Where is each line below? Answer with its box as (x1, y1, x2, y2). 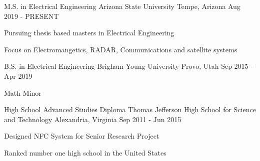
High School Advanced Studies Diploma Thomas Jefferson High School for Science (4, 104, 256, 115)
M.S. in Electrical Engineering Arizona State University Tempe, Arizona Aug (4, 1, 240, 11)
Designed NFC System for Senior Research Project (4, 131, 159, 141)
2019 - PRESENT (4, 10, 59, 21)
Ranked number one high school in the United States (4, 147, 166, 158)
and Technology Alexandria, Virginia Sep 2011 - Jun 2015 (4, 114, 181, 124)
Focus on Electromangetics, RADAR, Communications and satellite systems (4, 44, 237, 54)
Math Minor (4, 87, 41, 98)
